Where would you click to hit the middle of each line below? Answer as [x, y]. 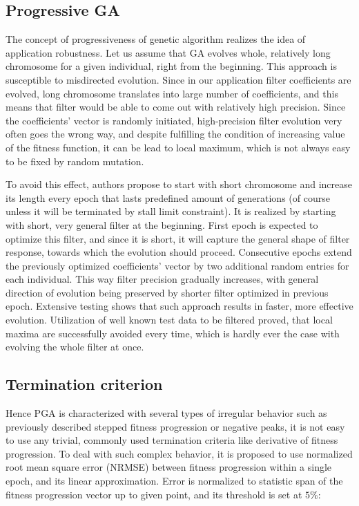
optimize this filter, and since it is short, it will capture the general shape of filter [178, 238]
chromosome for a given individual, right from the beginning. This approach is [171, 66]
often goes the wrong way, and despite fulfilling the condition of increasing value [175, 134]
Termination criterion [84, 384]
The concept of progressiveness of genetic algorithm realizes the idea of [156, 39]
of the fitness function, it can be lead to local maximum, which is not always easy [178, 147]
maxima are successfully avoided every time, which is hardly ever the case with [173, 333]
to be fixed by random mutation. [75, 161]
